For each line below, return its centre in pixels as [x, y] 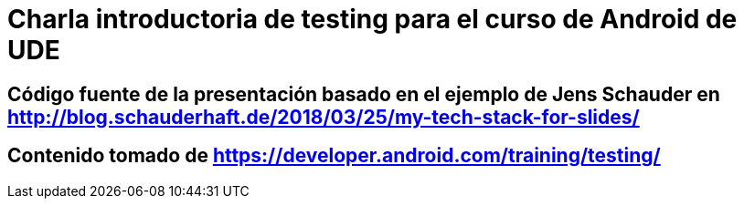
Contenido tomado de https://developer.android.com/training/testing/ [334, 156]
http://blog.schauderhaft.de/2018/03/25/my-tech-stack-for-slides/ [324, 117]
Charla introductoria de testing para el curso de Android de [372, 19]
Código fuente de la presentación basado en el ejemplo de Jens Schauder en [364, 94]
